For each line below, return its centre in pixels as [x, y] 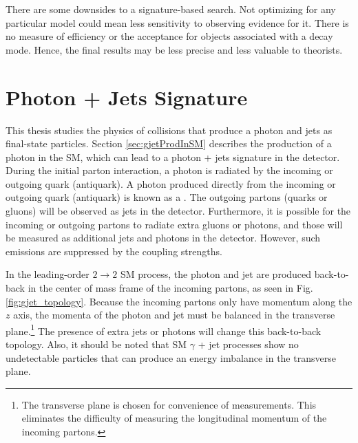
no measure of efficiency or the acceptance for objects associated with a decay [169, 36]
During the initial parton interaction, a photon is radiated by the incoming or [169, 170]
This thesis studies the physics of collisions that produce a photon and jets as [169, 130]
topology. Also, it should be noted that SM [96, 344]
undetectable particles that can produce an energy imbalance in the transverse [171, 357]
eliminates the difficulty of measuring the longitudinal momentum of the [174, 418]
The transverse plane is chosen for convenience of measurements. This [169, 404]
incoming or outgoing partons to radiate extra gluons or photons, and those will [174, 224]
